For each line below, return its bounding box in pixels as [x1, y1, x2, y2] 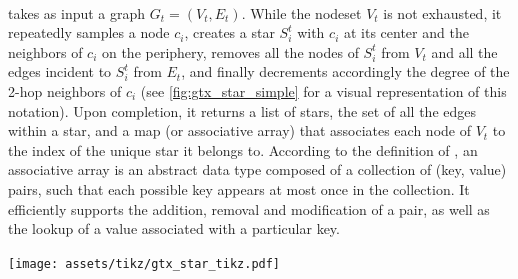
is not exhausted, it [383, 2, 502, 23]
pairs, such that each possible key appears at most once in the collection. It [8, 178, 470, 199]
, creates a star [184, 22, 275, 43]
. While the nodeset [241, 2, 362, 23]
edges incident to [8, 61, 112, 82]
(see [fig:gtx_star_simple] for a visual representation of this [140, 80, 507, 101]
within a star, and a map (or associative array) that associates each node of [8, 120, 471, 141]
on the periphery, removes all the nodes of [101, 41, 359, 62]
